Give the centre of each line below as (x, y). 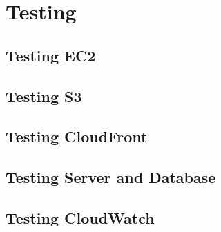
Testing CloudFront (77, 136)
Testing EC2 (51, 55)
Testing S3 (44, 96)
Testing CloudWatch (80, 217)
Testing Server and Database (111, 177)
